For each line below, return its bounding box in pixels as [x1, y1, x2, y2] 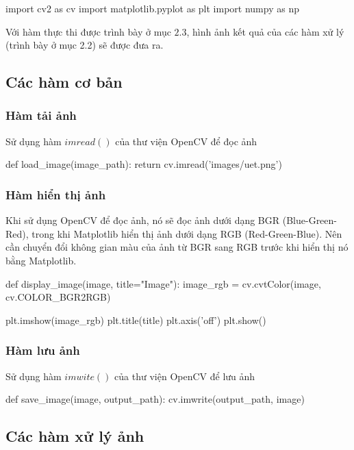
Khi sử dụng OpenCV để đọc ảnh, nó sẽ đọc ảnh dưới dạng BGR [5, 213, 280, 227]
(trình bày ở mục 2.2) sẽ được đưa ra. [5, 38, 164, 52]
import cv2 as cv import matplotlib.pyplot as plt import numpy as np [5, 1, 299, 15]
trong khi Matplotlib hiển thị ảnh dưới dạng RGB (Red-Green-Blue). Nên [31, 226, 342, 240]
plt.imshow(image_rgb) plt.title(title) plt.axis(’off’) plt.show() [5, 312, 266, 327]
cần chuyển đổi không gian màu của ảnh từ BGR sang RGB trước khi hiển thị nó [5, 240, 349, 254]
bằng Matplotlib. [5, 253, 77, 267]
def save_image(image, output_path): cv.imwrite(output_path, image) [5, 392, 305, 406]
